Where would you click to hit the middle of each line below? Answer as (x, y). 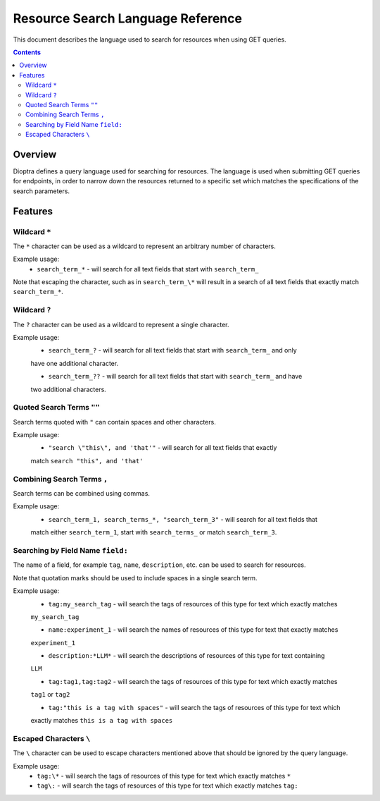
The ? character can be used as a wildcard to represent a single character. (121, 324)
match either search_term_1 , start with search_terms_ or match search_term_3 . (154, 532)
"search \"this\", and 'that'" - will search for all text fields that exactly (163, 448)
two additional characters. (69, 389)
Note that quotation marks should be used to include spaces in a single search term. (135, 577)
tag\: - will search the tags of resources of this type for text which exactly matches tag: (167, 785)
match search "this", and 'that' (87, 460)
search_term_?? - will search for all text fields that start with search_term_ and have (175, 377)
